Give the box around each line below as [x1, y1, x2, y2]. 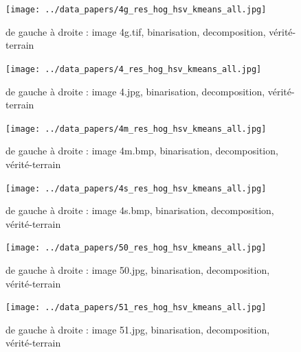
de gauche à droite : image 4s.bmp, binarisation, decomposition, [5, 203, 274, 218]
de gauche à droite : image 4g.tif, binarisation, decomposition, [5, 24, 266, 38]
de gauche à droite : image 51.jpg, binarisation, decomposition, [5, 322, 270, 336]
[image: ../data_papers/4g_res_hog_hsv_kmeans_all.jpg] [5, 5, 267, 14]
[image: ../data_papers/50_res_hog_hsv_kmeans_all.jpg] [5, 243, 267, 253]
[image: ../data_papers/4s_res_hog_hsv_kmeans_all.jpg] [5, 183, 267, 193]
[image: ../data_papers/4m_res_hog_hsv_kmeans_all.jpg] [5, 124, 267, 134]
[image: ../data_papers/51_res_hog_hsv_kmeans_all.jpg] [5, 303, 267, 313]
